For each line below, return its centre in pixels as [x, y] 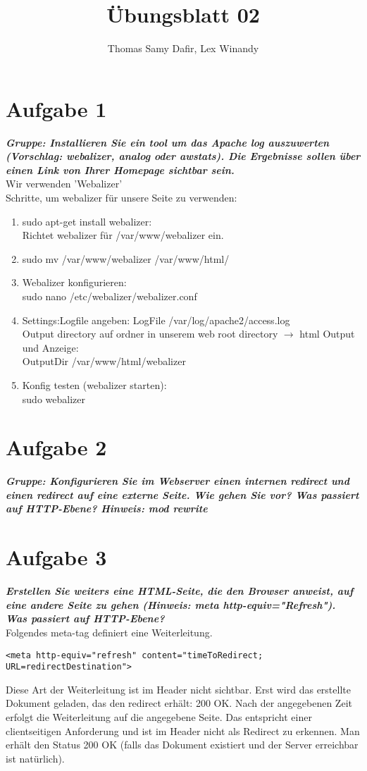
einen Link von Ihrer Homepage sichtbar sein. [120, 169]
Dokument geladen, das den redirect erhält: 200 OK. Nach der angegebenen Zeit [179, 703]
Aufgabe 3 [56, 557]
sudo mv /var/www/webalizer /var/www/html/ [126, 258]
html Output [327, 334]
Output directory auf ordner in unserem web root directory [150, 334]
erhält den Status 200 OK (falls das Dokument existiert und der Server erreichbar [182, 745]
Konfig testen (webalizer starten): [94, 384]
